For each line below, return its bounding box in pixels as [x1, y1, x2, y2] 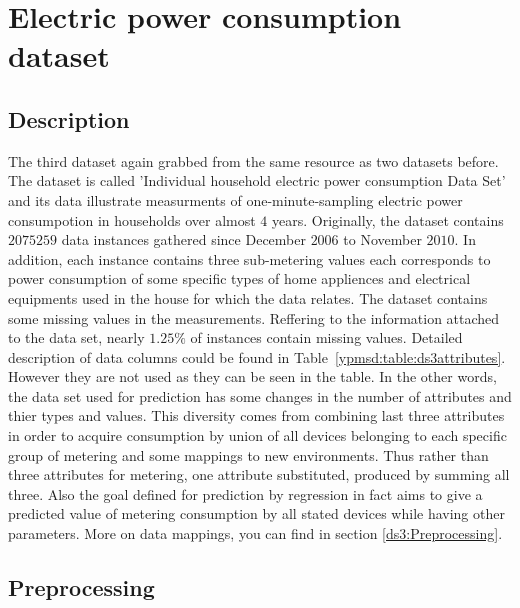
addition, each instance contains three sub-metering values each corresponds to [8, 248, 491, 269]
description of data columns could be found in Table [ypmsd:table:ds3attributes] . [8, 346, 506, 367]
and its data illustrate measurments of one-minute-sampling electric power [8, 189, 463, 210]
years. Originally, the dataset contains [272, 209, 504, 230]
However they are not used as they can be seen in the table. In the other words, [8, 366, 497, 387]
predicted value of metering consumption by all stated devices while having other [8, 503, 505, 524]
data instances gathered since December [61, 229, 306, 250]
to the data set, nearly [8, 327, 145, 348]
